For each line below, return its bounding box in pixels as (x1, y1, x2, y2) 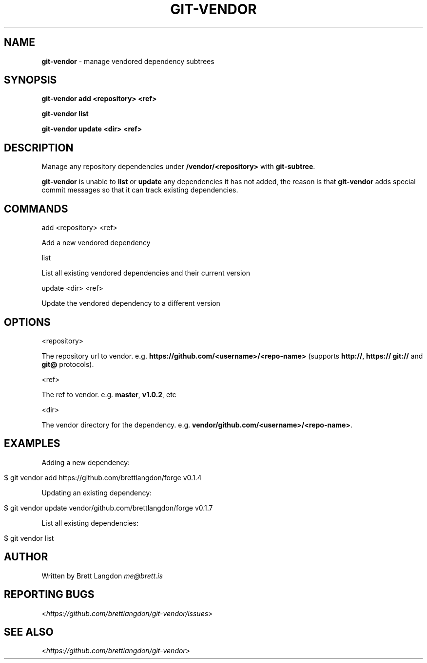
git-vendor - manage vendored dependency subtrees (41, 57, 214, 65)
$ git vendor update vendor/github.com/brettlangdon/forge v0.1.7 (4, 503, 213, 512)
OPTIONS (4, 316, 51, 328)
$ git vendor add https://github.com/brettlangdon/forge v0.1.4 (4, 473, 202, 482)
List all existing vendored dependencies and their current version (41, 269, 251, 278)
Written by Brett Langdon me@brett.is (41, 571, 163, 580)
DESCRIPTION (4, 141, 74, 154)
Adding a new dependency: (41, 458, 130, 467)
